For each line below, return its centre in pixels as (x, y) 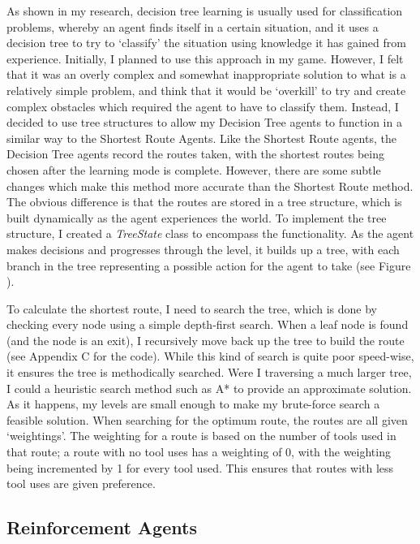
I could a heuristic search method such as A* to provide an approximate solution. (209, 388)
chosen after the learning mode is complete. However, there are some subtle (194, 169)
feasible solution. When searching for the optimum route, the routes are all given (207, 419)
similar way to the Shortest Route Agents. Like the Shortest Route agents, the (201, 138)
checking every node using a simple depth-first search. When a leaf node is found (208, 324)
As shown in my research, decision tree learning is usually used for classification (205, 11)
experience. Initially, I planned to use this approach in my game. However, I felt (205, 58)
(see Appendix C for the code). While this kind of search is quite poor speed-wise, (210, 356)
